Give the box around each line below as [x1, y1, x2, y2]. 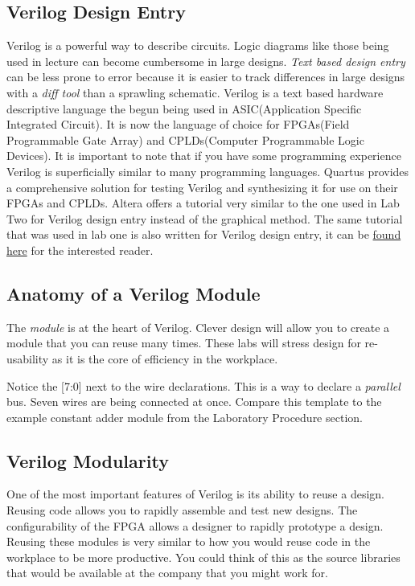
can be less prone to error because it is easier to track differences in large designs [6, 68, 405, 85]
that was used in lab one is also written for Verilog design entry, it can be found [6, 226, 401, 243]
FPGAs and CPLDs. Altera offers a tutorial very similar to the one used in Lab [6, 195, 400, 211]
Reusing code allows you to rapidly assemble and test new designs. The [6, 502, 358, 518]
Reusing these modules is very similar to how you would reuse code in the [6, 533, 371, 550]
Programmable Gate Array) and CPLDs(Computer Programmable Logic [6, 131, 364, 148]
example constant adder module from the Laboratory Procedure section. [6, 408, 363, 425]
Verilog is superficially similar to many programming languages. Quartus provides [6, 162, 409, 179]
